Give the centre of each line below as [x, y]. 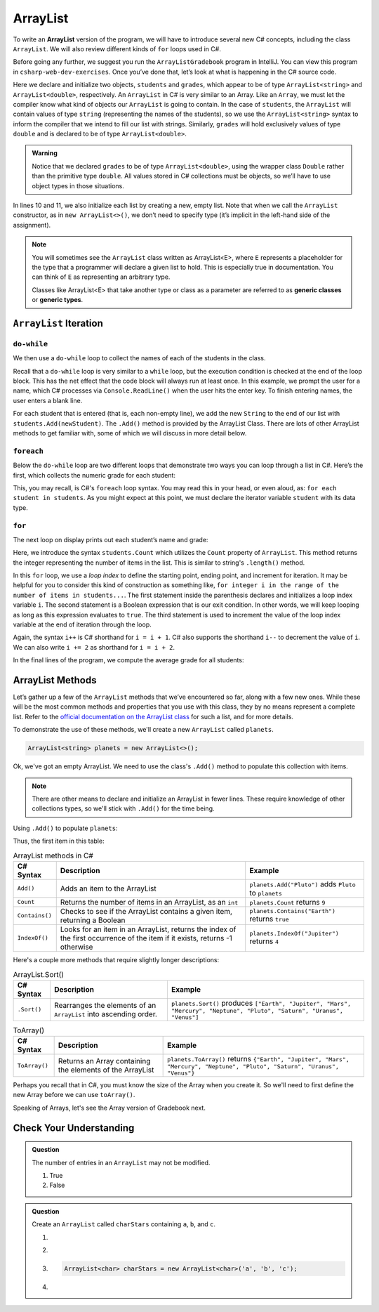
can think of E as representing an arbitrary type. [101, 277]
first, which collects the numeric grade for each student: [94, 475]
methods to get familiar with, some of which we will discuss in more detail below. [130, 433]
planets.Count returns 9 [287, 902]
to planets [266, 893]
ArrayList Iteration [58, 323]
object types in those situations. [78, 185]
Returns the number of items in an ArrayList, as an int [149, 902]
